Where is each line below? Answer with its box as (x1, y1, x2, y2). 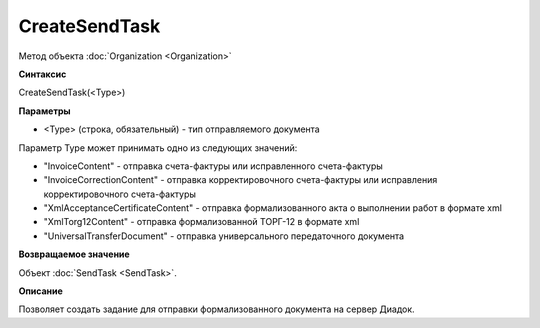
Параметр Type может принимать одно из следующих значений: (18, 141, 298, 154)
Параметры (18, 105, 71, 117)
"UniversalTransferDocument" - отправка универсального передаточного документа (43, 230, 405, 242)
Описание (18, 285, 64, 297)
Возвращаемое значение (18, 248, 130, 260)
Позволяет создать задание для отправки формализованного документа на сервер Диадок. (18, 303, 415, 315)
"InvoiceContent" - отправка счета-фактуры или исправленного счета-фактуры (43, 160, 384, 172)
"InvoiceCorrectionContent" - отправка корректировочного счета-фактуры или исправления (43, 174, 438, 186)
